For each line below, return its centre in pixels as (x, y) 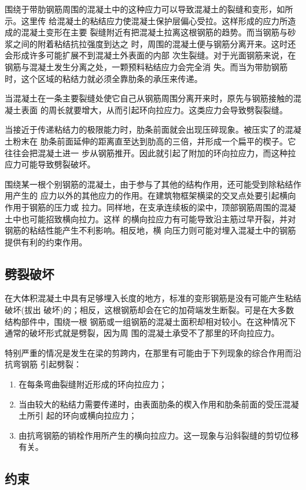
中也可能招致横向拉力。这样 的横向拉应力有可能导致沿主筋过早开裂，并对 (154, 218)
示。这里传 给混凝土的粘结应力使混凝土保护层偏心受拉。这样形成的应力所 (146, 20)
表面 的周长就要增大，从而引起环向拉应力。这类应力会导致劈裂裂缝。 (154, 109)
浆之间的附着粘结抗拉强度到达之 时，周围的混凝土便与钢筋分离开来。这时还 (150, 43)
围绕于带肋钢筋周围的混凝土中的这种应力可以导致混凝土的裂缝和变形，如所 (149, 9)
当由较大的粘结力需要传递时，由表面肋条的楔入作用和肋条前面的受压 (150, 404)
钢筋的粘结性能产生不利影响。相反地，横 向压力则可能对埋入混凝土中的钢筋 (150, 230)
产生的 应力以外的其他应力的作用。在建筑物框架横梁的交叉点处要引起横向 (154, 195)
